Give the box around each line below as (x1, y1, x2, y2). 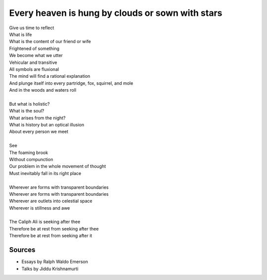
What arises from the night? (9, 114, 66, 121)
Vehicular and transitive (9, 59, 57, 65)
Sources (9, 246, 36, 254)
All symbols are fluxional (9, 66, 59, 72)
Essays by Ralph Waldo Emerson (21, 259, 89, 265)
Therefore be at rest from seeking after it (9, 233, 92, 239)
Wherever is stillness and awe (9, 205, 70, 211)
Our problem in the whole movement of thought (9, 164, 106, 169)
